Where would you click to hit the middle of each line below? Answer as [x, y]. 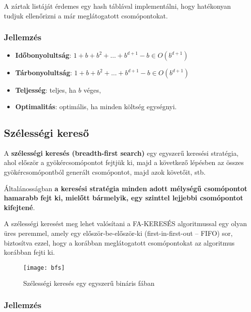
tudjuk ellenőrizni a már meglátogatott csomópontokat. [86, 15]
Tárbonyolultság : [44, 73]
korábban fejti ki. [30, 252]
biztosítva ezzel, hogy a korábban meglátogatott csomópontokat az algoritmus [119, 242]
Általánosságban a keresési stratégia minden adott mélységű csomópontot [126, 188]
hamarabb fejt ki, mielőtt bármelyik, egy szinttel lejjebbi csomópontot [124, 198]
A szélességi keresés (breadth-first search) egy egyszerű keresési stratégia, [121, 153]
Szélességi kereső [46, 132]
